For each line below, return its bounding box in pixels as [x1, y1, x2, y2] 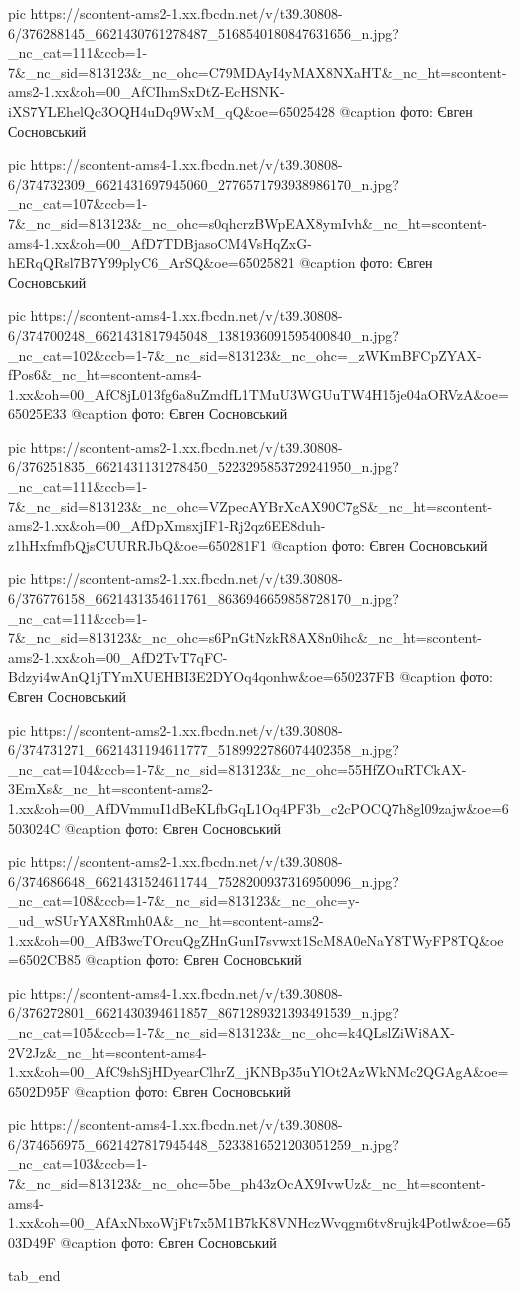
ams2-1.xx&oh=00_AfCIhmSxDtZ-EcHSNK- [8, 81, 285, 102]
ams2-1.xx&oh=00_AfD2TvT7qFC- [8, 646, 228, 667]
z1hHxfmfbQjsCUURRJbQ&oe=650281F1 [8, 534, 267, 555]
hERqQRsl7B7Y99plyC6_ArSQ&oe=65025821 [8, 252, 295, 273]
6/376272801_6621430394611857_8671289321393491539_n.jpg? [8, 1002, 399, 1023]
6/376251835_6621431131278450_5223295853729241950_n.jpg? [8, 456, 399, 477]
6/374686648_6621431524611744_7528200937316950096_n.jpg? [8, 870, 399, 891]
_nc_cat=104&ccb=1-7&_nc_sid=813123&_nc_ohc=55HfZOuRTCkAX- [8, 758, 467, 779]
